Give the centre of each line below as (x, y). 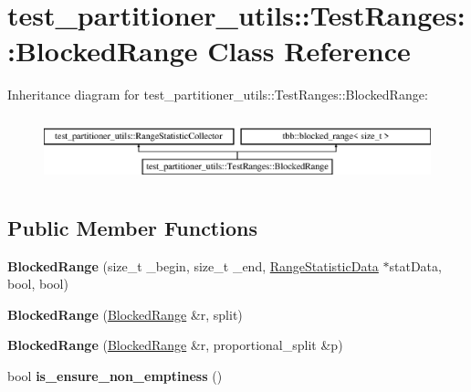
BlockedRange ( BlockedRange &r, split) (125, 314)
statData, (415, 265)
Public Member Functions (132, 227)
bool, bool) (38, 284)
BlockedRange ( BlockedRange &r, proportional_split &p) (175, 345)
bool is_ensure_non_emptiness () (115, 376)
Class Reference (309, 51)
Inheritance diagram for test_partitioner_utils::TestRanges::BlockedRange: (218, 95)
